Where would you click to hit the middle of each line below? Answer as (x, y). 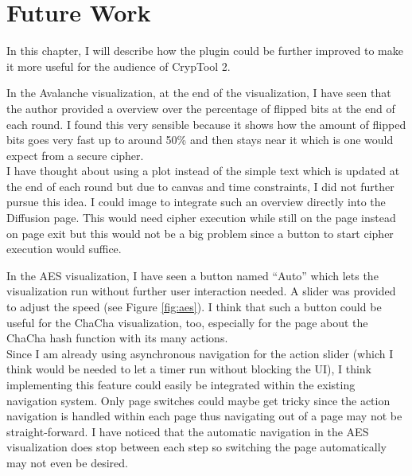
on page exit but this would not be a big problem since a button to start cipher (200, 233)
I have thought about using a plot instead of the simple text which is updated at (203, 171)
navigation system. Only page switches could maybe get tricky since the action (198, 400)
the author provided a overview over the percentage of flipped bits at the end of (201, 108)
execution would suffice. (64, 249)
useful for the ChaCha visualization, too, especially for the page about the (187, 322)
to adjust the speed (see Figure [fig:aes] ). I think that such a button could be (194, 307)
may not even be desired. (67, 462)
